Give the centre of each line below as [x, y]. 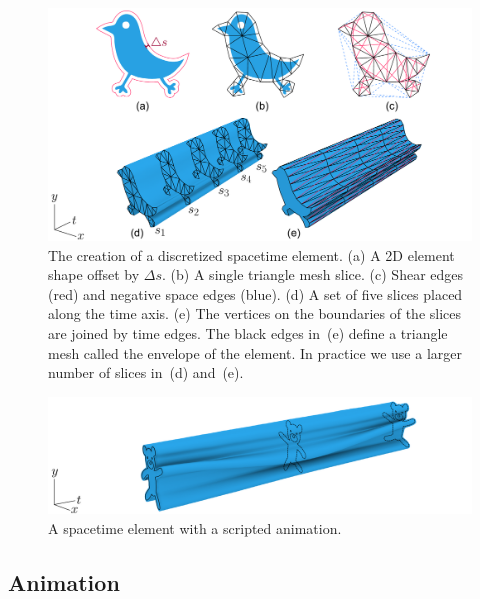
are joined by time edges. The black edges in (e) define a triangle [248, 333]
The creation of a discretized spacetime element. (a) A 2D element [251, 254]
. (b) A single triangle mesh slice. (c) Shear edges [313, 274]
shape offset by [94, 274]
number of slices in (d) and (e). [146, 372]
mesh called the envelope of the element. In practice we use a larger [255, 352]
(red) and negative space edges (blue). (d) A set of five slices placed [255, 293]
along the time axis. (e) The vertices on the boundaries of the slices [255, 313]
